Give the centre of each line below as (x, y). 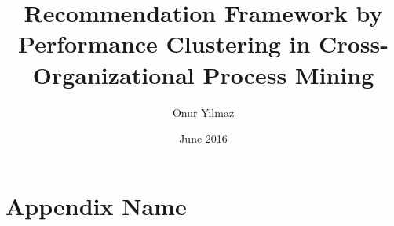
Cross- (354, 44)
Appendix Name (96, 205)
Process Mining (288, 74)
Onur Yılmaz (203, 112)
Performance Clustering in (164, 44)
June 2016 (203, 139)
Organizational (113, 74)
